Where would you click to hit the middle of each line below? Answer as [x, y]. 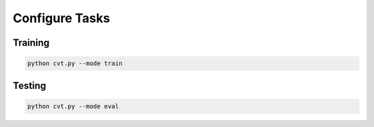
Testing [29, 86]
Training [31, 43]
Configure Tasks [61, 18]
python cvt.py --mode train [75, 63]
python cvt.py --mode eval [73, 106]
